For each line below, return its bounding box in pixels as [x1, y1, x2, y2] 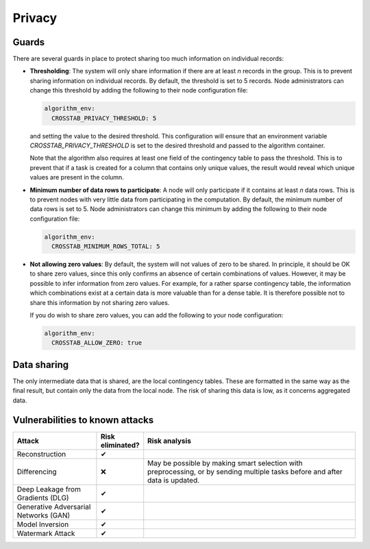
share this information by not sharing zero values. [29, 298, 170, 306]
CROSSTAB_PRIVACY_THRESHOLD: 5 [51, 114, 157, 122]
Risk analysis [147, 436, 192, 446]
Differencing [16, 467, 58, 476]
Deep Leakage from [16, 484, 82, 493]
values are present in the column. [29, 173, 125, 182]
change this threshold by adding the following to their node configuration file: [29, 86, 248, 95]
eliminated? [100, 440, 140, 450]
